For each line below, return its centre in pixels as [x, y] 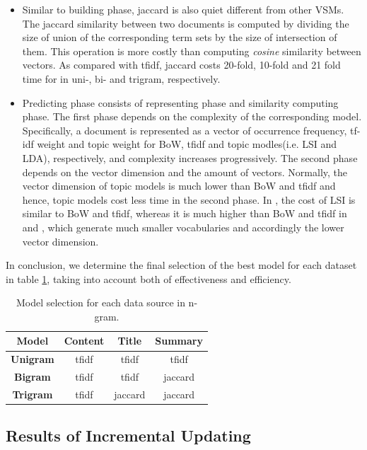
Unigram [33, 359]
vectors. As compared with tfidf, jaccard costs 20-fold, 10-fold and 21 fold [181, 65]
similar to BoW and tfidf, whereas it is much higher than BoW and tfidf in [185, 213]
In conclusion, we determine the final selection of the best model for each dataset [181, 265]
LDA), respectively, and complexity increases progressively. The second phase [190, 157]
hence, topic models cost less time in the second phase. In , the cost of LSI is [189, 199]
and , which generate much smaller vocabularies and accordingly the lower [183, 227]
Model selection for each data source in [100, 302]
